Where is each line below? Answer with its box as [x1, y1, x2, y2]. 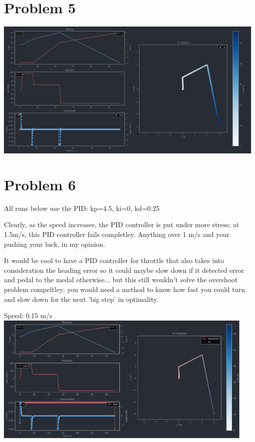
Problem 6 [4, 174, 76, 194]
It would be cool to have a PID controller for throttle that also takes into [4, 255, 224, 265]
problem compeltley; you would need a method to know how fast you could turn [4, 284, 245, 294]
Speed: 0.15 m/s [4, 310, 52, 321]
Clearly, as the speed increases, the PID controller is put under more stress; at [4, 219, 239, 230]
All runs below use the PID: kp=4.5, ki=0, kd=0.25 [4, 203, 160, 213]
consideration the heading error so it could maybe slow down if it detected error [4, 265, 244, 275]
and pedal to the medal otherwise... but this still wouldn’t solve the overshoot [4, 274, 238, 285]
